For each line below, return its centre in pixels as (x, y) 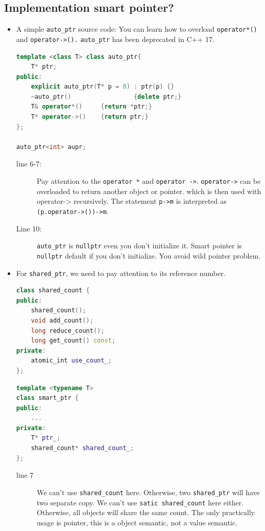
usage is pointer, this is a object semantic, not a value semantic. (137, 522)
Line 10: (29, 228)
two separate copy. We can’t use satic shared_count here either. (140, 502)
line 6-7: (29, 164)
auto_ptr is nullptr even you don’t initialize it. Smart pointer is (139, 246)
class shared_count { (53, 291)
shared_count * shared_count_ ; (82, 448)
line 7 (25, 475)
